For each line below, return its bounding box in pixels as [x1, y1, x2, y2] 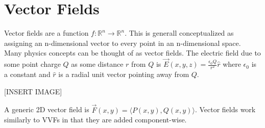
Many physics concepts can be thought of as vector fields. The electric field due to [4, 47, 261, 58]
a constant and [4, 69, 51, 80]
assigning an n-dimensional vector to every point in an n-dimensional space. [4, 37, 241, 48]
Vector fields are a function [4, 28, 89, 38]
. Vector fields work [195, 104, 256, 115]
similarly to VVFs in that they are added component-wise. [4, 114, 187, 125]
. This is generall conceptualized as [125, 28, 234, 38]
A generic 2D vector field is [4, 104, 89, 115]
